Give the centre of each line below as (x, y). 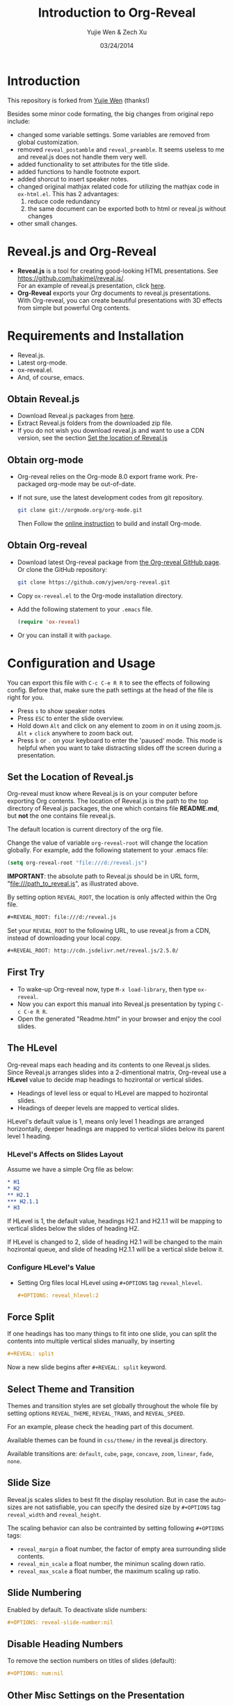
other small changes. (47, 223)
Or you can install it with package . (65, 635)
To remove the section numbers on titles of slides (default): (92, 1661)
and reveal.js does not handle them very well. (82, 157)
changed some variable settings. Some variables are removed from (113, 134)
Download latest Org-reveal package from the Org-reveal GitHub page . (119, 562)
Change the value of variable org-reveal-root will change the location (107, 843)
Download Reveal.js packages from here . (76, 416)
